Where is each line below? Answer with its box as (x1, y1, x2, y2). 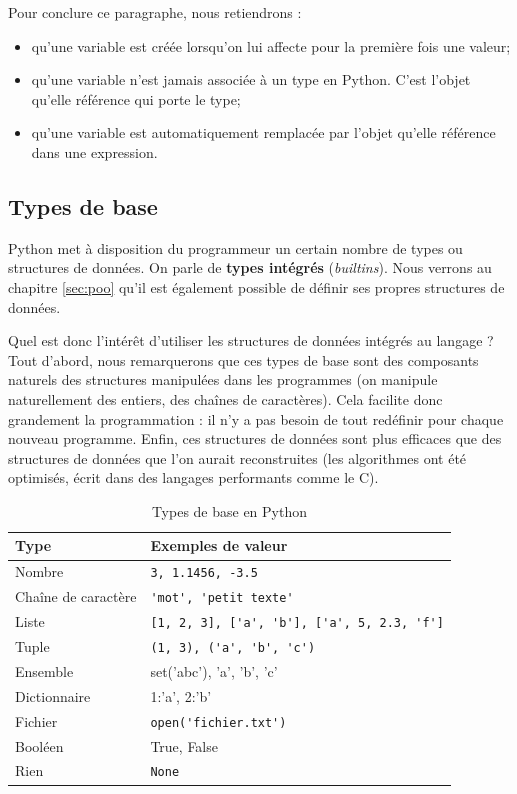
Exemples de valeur (150, 535, 288, 556)
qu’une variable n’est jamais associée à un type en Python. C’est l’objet (31, 69, 471, 90)
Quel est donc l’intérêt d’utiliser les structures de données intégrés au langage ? (8, 330, 494, 351)
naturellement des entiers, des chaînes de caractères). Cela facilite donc (8, 388, 443, 409)
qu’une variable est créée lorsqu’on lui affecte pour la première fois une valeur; (31, 35, 511, 56)
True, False (150, 735, 218, 756)
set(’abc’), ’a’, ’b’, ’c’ (150, 660, 278, 681)
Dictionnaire (15, 685, 91, 706)
